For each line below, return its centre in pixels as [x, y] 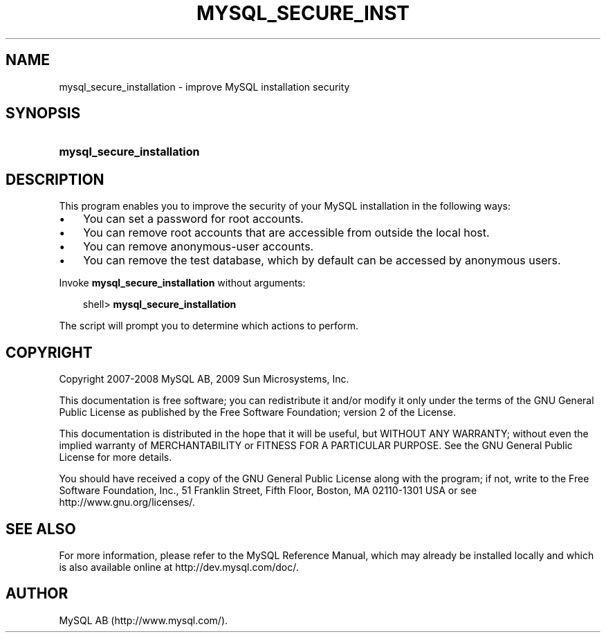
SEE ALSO [41, 529]
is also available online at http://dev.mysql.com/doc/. [179, 567]
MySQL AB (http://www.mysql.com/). [144, 620]
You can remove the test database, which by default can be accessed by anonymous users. [322, 261]
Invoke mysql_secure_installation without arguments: [182, 283]
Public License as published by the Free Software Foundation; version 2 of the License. [257, 412]
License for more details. [116, 457]
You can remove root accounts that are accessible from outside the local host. [286, 233]
